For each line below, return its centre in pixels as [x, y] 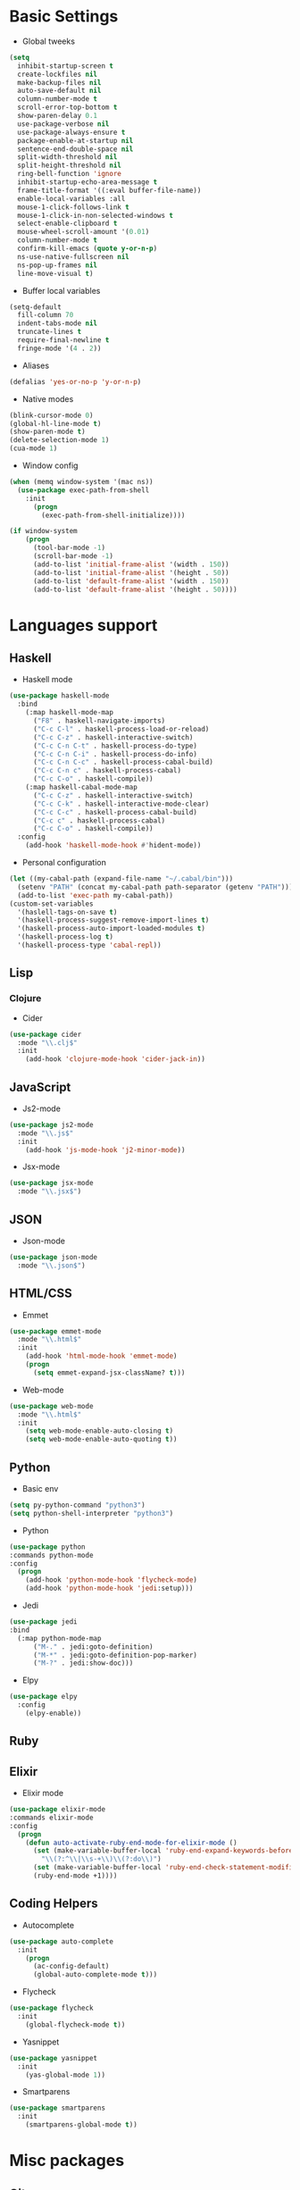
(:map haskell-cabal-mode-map [82, 788]
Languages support [83, 625]
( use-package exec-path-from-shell [83, 490]
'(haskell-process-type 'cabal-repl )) [90, 945]
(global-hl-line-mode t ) [55, 423]
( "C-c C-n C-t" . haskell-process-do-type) [115, 746]
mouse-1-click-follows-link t [73, 207]
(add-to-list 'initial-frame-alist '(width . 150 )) [131, 564]
